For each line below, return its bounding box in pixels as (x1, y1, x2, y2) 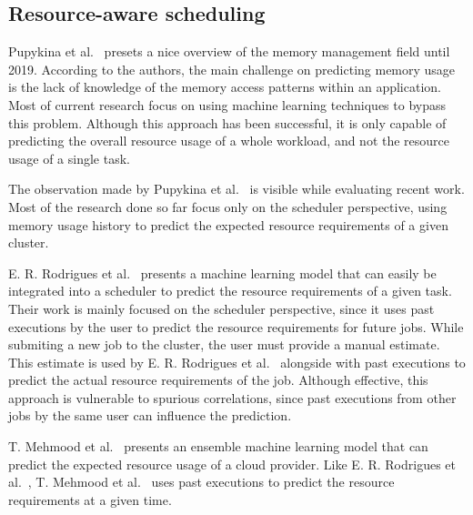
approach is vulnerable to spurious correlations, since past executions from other (8, 388, 457, 407)
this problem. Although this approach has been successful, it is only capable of (8, 113, 447, 132)
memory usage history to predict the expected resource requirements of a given (8, 215, 448, 234)
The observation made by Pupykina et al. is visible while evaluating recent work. (8, 179, 465, 198)
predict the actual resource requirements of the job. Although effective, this (8, 370, 428, 389)
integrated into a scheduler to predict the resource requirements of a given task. (8, 281, 452, 300)
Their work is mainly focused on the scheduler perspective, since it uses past (8, 298, 435, 318)
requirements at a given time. (8, 490, 172, 509)
